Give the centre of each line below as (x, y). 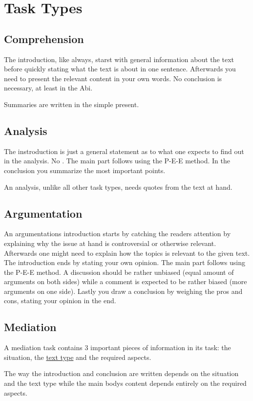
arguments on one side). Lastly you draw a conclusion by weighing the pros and (123, 291)
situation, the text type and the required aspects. (78, 357)
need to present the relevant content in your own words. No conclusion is (113, 78)
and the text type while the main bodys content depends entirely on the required (125, 383)
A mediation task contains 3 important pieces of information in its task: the (117, 347)
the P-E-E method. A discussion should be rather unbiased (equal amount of (119, 272)
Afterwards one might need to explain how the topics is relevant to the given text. (127, 253)
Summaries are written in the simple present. (72, 104)
